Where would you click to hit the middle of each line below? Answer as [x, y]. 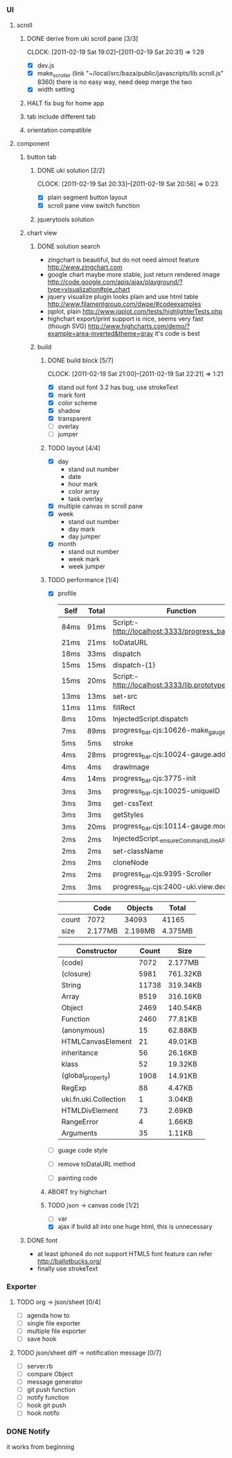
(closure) [76, 974]
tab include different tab [61, 117]
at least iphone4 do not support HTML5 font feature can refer [125, 1254]
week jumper [87, 566]
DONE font [42, 1241]
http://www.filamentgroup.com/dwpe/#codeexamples [124, 304]
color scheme [78, 402]
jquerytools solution [65, 219]
